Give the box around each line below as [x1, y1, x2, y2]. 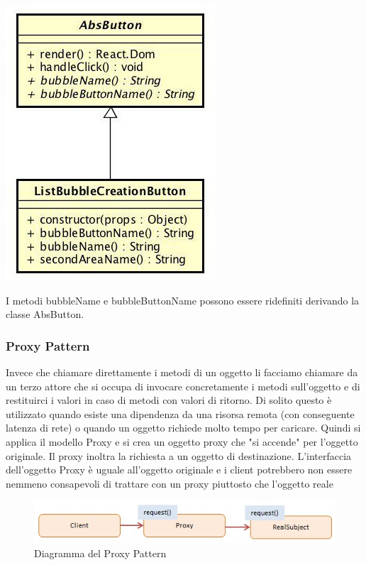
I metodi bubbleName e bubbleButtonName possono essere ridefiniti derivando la [6, 292, 360, 307]
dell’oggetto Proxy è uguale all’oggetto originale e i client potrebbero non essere [6, 462, 353, 477]
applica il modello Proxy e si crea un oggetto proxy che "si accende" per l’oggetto [6, 434, 358, 449]
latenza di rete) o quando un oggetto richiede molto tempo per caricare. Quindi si [6, 420, 361, 435]
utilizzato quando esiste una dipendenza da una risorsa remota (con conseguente [6, 406, 355, 421]
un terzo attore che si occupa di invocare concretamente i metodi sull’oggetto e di [6, 378, 360, 393]
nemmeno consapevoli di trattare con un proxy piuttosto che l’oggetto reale [6, 476, 333, 490]
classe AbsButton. [6, 307, 84, 322]
